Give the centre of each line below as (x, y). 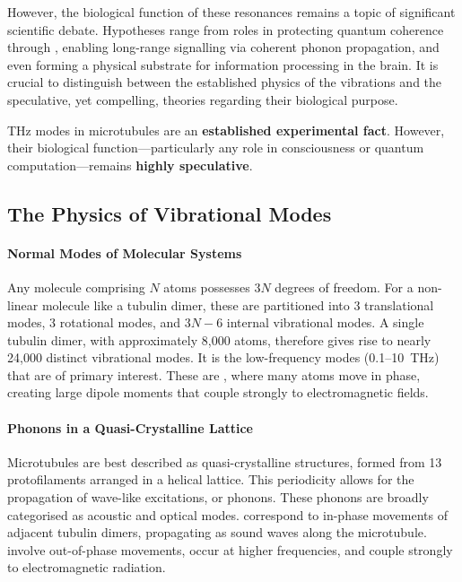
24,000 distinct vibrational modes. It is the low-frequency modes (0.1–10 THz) (223, 357)
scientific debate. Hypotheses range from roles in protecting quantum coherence (226, 29)
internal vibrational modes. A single (325, 322)
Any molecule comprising (76, 287)
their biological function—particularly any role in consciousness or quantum (216, 148)
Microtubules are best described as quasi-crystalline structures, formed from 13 (225, 461)
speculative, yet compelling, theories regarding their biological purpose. (203, 99)
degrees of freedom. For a (344, 287)
